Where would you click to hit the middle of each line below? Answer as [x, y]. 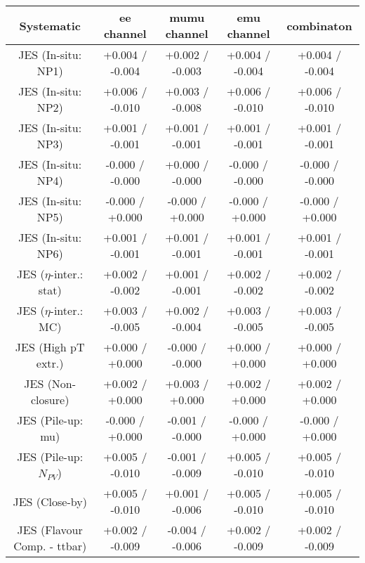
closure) [50, 400]
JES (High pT [50, 347]
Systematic [50, 25]
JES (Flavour [50, 530]
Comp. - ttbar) [50, 546]
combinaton [319, 25]
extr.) [50, 363]
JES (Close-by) [50, 501]
